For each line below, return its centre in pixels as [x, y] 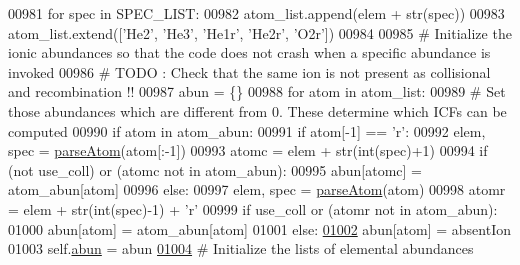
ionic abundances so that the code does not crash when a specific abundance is [249, 52]
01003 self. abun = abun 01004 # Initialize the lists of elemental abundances [241, 248]
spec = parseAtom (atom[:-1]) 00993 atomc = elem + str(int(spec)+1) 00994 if [248, 150]
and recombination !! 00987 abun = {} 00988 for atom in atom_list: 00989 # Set [257, 91]
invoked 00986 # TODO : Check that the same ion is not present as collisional [249, 71]
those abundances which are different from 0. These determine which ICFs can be [257, 110]
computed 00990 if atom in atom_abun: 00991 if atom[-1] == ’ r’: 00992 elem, [247, 130]
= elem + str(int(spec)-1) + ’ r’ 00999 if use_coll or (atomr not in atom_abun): [253, 208]
